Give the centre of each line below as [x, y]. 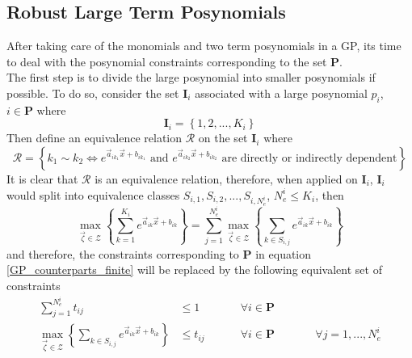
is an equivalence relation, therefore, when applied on [226, 178]
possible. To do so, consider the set [93, 93]
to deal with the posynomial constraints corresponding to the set [167, 61]
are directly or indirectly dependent [309, 158]
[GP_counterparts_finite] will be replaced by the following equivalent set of [194, 270]
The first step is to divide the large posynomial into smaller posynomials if [191, 77]
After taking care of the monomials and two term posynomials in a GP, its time [204, 46]
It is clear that [42, 178]
